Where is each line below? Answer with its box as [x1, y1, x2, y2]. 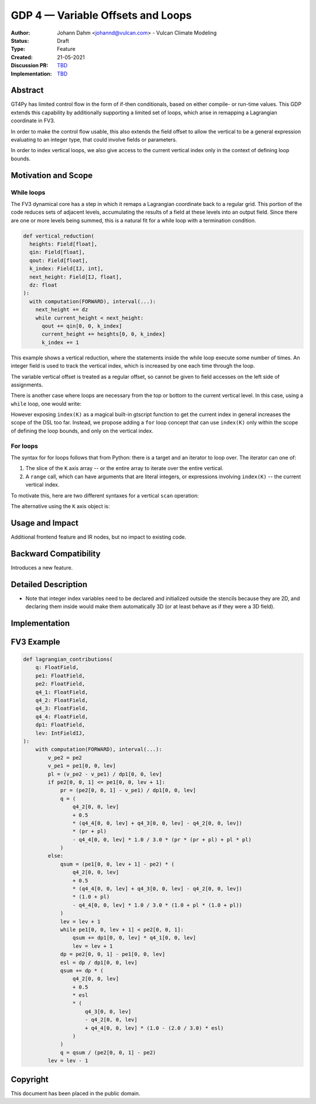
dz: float [29, 282, 58, 289]
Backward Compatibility [11, 548, 101, 558]
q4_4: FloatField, [35, 713, 88, 720]
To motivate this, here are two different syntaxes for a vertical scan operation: [11, 492, 199, 499]
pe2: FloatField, [35, 681, 85, 687]
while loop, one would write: [11, 400, 82, 407]
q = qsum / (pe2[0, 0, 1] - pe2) [60, 1049, 156, 1056]
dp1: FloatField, [35, 722, 85, 728]
